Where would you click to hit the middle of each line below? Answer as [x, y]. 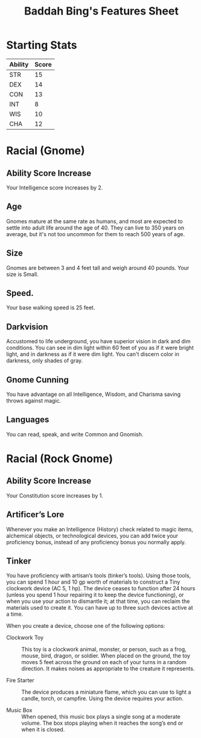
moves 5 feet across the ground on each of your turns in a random [104, 662]
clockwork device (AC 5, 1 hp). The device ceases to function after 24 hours [101, 588]
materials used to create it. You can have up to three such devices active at [100, 608]
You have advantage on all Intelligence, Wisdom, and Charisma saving [94, 394]
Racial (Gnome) [46, 151]
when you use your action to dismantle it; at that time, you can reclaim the [98, 601]
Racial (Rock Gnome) [60, 459]
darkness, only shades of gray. [45, 361]
